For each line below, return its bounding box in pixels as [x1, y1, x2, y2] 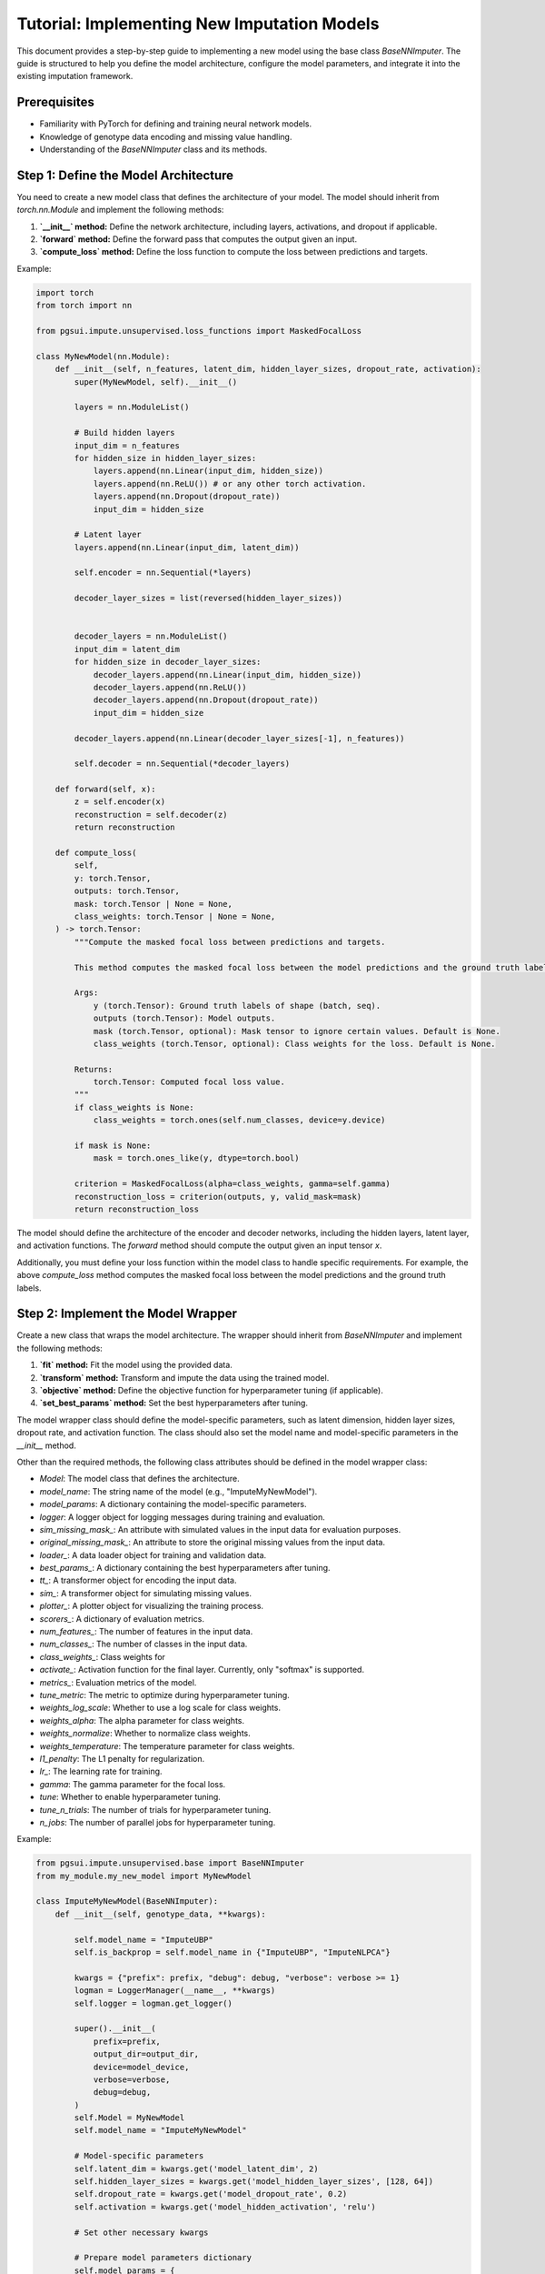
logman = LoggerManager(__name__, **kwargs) [74, 1986, 276, 1996]
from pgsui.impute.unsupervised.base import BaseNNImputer [35, 1858, 304, 1868]
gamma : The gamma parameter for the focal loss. [39, 1778, 226, 1789]
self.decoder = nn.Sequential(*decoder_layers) [74, 759, 291, 769]
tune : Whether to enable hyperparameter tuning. [39, 1792, 222, 1803]
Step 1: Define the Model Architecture [16, 167, 234, 183]
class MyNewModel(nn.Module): [35, 351, 171, 361]
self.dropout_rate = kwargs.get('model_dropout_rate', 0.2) [74, 2188, 348, 2199]
